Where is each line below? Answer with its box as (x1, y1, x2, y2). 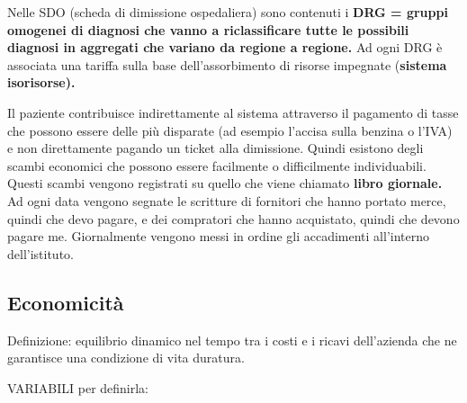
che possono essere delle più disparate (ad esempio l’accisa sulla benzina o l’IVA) (7, 121, 453, 139)
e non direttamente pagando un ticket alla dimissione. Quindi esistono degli (7, 139, 424, 157)
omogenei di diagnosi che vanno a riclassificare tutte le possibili (7, 20, 409, 39)
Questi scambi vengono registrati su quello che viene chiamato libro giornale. (7, 174, 443, 193)
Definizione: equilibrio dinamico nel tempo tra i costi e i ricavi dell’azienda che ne (7, 330, 457, 349)
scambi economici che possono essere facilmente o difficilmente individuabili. (7, 156, 427, 175)
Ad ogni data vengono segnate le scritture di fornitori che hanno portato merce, (7, 191, 446, 210)
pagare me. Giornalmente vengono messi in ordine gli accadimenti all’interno (7, 227, 430, 246)
